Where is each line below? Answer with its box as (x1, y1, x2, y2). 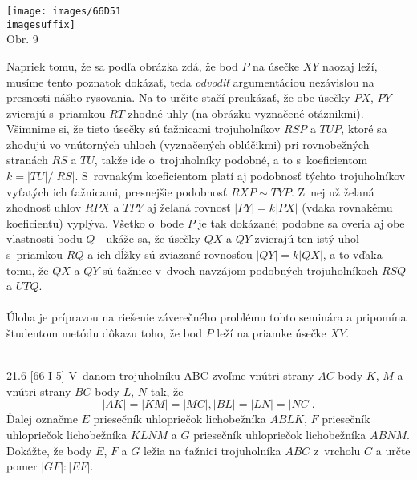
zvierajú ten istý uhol (254, 230, 359, 247)
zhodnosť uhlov (6, 199, 82, 216)
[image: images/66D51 (6, 6, 122, 17)
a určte (375, 442, 411, 458)
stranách (6, 151, 48, 168)
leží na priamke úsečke (217, 325, 326, 341)
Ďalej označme (6, 410, 78, 427)
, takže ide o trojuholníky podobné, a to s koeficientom (94, 151, 368, 168)
